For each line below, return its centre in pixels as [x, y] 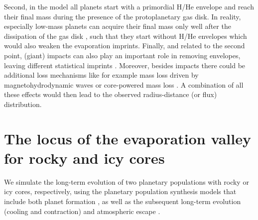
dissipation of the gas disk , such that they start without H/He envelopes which [126, 36]
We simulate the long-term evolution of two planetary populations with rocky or [127, 181]
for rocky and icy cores [84, 158]
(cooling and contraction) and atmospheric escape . [82, 211]
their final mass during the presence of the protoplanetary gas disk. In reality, [123, 16]
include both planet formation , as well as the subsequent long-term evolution [123, 201]
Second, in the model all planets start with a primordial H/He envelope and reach [129, 6]
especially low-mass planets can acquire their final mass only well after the [118, 26]
